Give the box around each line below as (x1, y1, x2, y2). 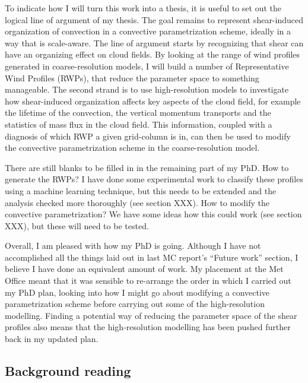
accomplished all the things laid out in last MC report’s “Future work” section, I (5, 251, 299, 263)
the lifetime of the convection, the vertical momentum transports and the (5, 106, 271, 119)
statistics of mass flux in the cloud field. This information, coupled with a (5, 118, 272, 130)
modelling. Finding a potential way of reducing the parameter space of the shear (5, 309, 297, 321)
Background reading (5, 362, 131, 380)
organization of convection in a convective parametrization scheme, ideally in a (5, 25, 291, 37)
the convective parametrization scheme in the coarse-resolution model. (5, 141, 260, 154)
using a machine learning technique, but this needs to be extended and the (5, 184, 277, 197)
